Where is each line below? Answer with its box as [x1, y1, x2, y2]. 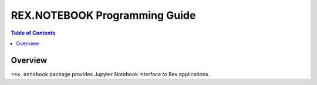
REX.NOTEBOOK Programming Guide [11, 9, 196, 22]
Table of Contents [11, 29, 56, 36]
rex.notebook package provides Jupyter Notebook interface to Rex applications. [11, 70, 210, 77]
